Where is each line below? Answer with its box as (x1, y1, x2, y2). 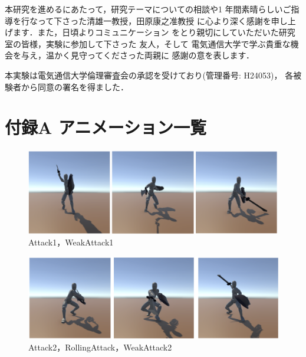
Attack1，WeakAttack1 (28, 236, 114, 248)
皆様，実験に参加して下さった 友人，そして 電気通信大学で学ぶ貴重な (21, 37, 291, 50)
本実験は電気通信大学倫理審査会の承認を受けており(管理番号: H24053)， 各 (5, 68, 294, 81)
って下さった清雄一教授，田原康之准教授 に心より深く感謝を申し (37, 14, 288, 27)
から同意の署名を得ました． (21, 80, 129, 93)
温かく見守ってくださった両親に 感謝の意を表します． (45, 49, 254, 61)
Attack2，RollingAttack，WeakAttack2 (28, 341, 172, 353)
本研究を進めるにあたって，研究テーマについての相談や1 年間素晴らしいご (5, 3, 291, 15)
